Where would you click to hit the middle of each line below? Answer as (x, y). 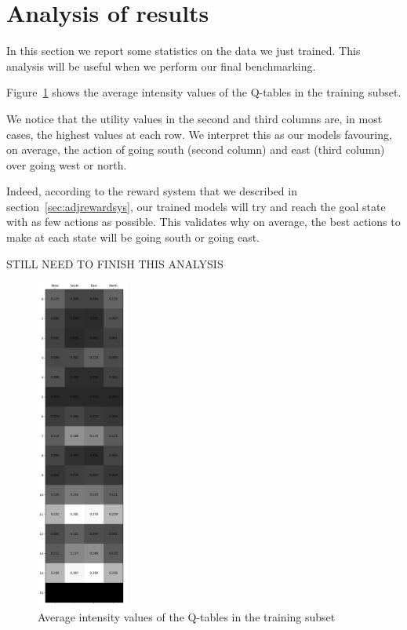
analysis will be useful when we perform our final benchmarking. (161, 66)
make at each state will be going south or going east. (133, 237)
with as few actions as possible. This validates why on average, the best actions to (203, 222)
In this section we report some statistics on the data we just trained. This (184, 51)
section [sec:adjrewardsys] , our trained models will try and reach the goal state (196, 206)
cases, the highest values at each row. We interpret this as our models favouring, (199, 134)
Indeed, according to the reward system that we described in (152, 191)
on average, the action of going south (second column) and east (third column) (196, 149)
